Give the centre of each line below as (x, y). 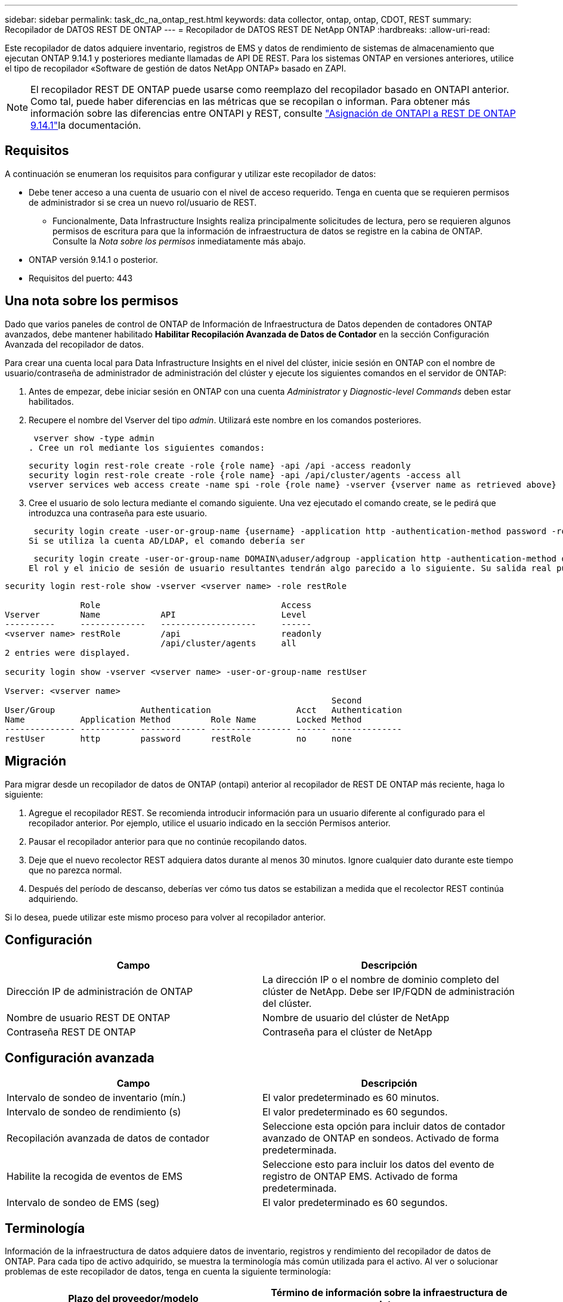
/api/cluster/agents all (228, 643)
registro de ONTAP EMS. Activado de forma (360, 1177)
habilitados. (51, 401)
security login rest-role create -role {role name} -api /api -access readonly (220, 465)
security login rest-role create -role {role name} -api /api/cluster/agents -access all (245, 475)
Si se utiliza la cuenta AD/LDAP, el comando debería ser (167, 540)
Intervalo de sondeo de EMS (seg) (83, 1203)
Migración (35, 761)
